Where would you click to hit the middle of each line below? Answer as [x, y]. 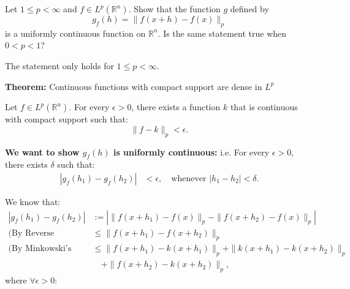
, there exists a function [176, 107]
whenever [189, 178]
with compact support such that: [67, 119]
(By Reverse [31, 233]
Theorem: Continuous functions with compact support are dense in [134, 86]
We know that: [33, 201]
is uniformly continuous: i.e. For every [191, 152]
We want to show [42, 152]
